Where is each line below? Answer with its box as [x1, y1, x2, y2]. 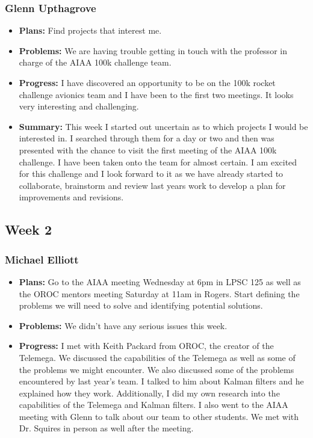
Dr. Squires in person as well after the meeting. [19, 422, 194, 434]
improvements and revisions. [19, 191, 124, 203]
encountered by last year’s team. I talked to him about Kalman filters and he [19, 375, 304, 387]
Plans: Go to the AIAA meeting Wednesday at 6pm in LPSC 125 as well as [19, 275, 301, 288]
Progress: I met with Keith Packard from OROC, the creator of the [19, 339, 274, 352]
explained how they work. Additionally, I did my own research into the [19, 386, 280, 399]
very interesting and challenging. [19, 100, 139, 113]
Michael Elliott [5, 251, 79, 267]
